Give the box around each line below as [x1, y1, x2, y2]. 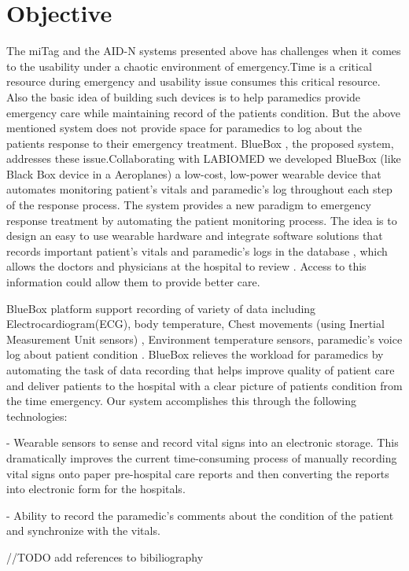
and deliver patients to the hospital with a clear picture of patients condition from [6, 377, 403, 393]
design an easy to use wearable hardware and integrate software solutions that [6, 227, 383, 244]
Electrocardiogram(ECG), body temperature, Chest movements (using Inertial [6, 315, 385, 332]
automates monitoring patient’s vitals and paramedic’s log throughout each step [6, 181, 392, 197]
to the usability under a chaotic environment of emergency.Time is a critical [6, 57, 373, 74]
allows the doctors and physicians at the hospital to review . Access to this [6, 258, 367, 274]
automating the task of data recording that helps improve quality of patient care [6, 362, 395, 378]
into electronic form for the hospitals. [6, 481, 186, 497]
